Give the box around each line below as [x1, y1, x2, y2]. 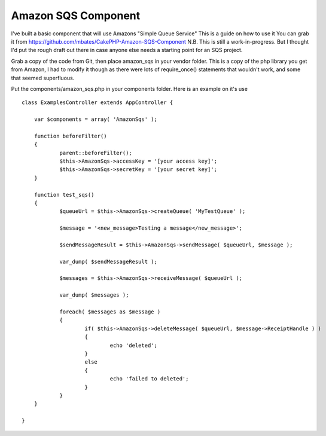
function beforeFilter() [33, 132, 107, 139]
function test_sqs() [33, 191, 95, 198]
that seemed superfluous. [11, 74, 75, 81]
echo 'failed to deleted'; [109, 376, 189, 382]
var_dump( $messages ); [59, 292, 129, 298]
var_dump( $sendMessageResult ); [59, 258, 158, 265]
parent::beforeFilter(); [59, 150, 133, 156]
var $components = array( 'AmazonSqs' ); [33, 116, 158, 123]
